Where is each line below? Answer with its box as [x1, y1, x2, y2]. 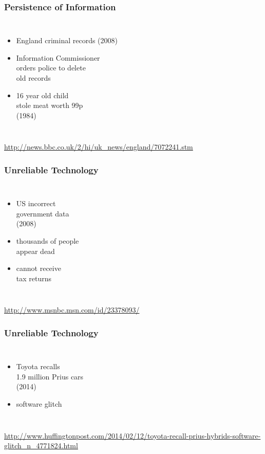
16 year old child [16, 89, 69, 100]
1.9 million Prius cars [16, 371, 84, 382]
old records [16, 72, 51, 83]
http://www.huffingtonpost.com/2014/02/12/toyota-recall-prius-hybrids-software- [4, 430, 261, 441]
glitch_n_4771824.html [4, 440, 78, 451]
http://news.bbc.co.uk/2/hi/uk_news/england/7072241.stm [4, 141, 193, 152]
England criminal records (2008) [16, 35, 118, 46]
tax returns [16, 273, 52, 283]
